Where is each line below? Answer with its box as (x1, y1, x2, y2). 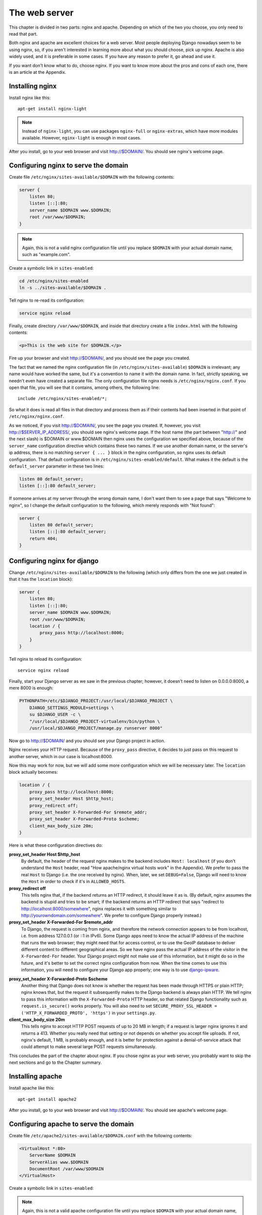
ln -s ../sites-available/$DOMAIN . (19, 285, 107, 291)
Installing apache (9, 1072, 63, 1081)
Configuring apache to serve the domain (9, 1120, 134, 1128)
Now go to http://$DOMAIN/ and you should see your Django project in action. (9, 738, 165, 744)
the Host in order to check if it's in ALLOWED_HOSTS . (21, 879, 126, 885)
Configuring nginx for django (9, 556, 99, 565)
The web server (9, 7, 74, 18)
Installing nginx (9, 82, 57, 90)
